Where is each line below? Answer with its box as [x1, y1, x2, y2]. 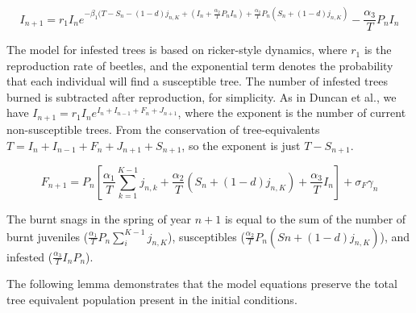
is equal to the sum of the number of [224, 210, 406, 227]
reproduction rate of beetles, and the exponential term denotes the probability [6, 56, 393, 73]
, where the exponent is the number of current [177, 104, 406, 121]
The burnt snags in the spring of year [6, 210, 192, 227]
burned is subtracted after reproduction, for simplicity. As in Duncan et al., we [6, 88, 397, 105]
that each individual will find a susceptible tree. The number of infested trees [6, 73, 388, 90]
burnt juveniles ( [6, 227, 89, 244]
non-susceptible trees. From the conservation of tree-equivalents [6, 120, 320, 137]
